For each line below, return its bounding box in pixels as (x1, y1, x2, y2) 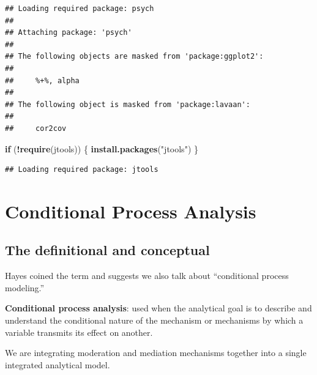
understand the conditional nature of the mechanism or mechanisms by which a (5, 314, 304, 327)
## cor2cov (5, 124, 67, 133)
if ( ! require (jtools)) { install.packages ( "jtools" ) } (5, 142, 198, 155)
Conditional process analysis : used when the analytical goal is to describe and (5, 302, 312, 314)
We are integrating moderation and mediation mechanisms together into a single (5, 346, 307, 359)
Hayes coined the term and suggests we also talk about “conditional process (5, 269, 289, 282)
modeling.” (5, 281, 45, 294)
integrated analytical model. (5, 358, 110, 371)
